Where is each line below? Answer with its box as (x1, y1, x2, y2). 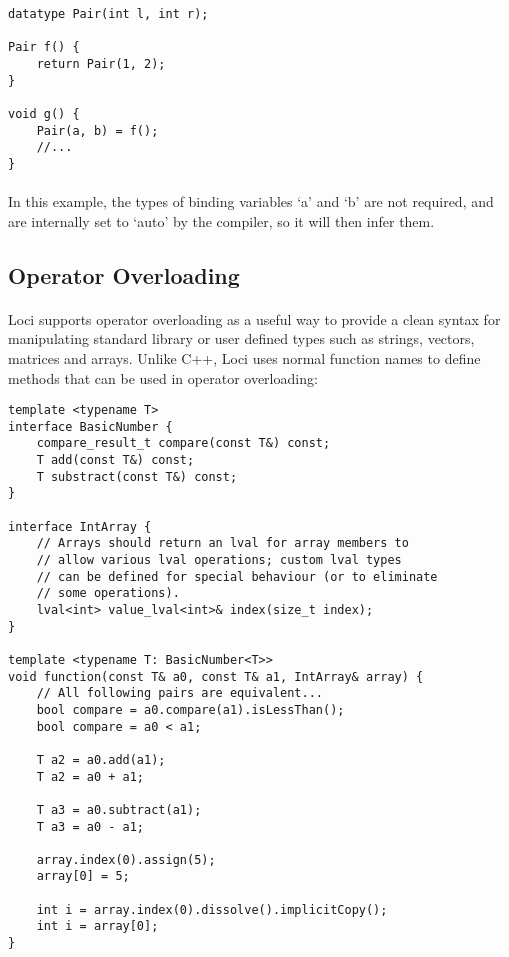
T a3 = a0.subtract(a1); (36, 802, 202, 817)
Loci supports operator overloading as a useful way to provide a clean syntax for (8, 308, 501, 329)
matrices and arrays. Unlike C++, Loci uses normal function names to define (8, 347, 481, 368)
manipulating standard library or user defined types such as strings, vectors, (8, 328, 475, 349)
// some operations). (36, 586, 180, 601)
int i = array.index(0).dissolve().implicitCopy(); (36, 902, 388, 917)
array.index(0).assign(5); (36, 852, 216, 867)
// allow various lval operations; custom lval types (36, 553, 402, 567)
